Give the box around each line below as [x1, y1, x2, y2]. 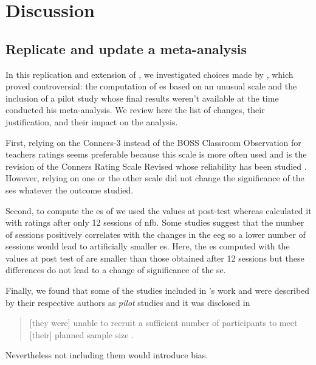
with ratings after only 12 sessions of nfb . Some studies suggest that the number [5, 216, 304, 229]
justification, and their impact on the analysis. [5, 115, 178, 128]
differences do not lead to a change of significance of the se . [5, 263, 226, 276]
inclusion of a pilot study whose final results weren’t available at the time [5, 91, 279, 104]
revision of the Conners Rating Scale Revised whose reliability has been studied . [5, 159, 307, 172]
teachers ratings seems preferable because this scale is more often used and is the [5, 148, 307, 161]
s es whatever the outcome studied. [5, 183, 134, 196]
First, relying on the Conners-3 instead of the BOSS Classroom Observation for [5, 136, 301, 148]
